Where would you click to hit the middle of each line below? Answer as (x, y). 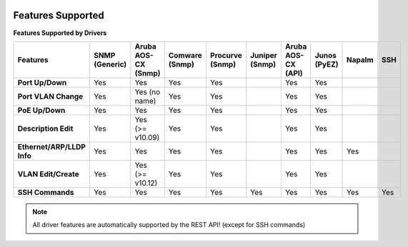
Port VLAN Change (50, 96)
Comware (185, 55)
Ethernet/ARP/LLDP (51, 146)
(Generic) (110, 64)
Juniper (264, 55)
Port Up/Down (42, 82)
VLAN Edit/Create (49, 173)
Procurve (226, 55)
